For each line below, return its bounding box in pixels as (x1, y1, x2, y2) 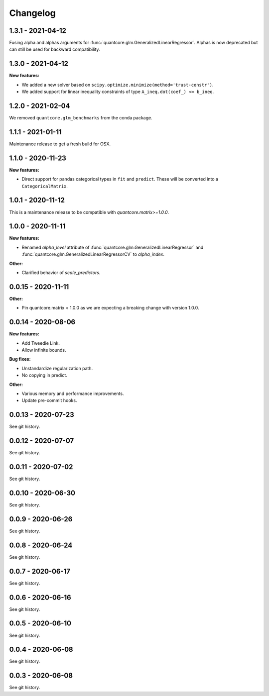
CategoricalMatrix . (21, 183, 68, 189)
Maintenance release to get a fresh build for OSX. (9, 141, 111, 147)
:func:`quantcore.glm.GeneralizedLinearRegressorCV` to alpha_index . (21, 251, 164, 257)
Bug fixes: (9, 356, 31, 362)
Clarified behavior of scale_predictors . (21, 270, 101, 276)
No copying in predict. (21, 372, 67, 378)
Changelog (9, 7, 56, 18)
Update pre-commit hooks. (21, 398, 77, 403)
